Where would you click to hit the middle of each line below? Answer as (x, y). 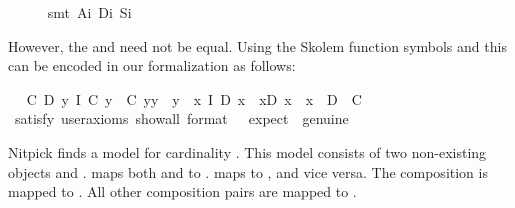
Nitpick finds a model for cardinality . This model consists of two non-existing (247, 151)
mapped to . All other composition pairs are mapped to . (182, 191)
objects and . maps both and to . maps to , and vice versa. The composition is (248, 171)
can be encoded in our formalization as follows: (152, 65)
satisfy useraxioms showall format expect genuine (181, 118)
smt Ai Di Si (89, 12)
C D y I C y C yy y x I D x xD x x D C (194, 98)
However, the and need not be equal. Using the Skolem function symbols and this (257, 45)
